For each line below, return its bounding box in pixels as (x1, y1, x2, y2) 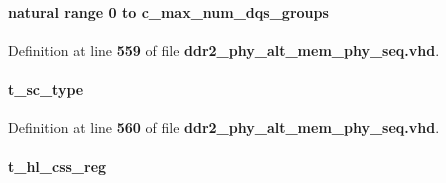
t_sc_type (8, 78, 84, 99)
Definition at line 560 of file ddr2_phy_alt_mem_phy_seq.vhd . (8, 117, 440, 138)
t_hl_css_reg (8, 156, 107, 177)
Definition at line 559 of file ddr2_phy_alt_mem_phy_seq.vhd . (8, 39, 440, 60)
